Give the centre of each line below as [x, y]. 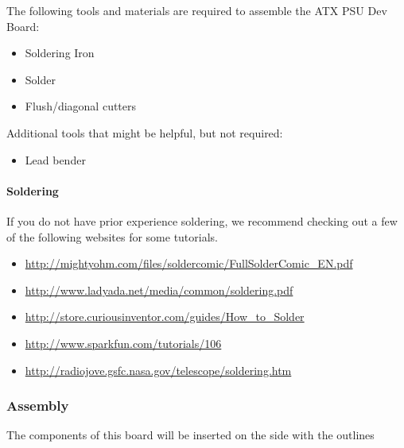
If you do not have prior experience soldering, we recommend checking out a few [202, 220]
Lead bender [55, 159]
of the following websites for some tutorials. [112, 236]
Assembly [38, 406]
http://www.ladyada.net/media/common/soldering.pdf [159, 290]
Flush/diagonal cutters [81, 106]
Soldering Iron [60, 53]
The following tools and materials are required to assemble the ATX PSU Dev [197, 10]
